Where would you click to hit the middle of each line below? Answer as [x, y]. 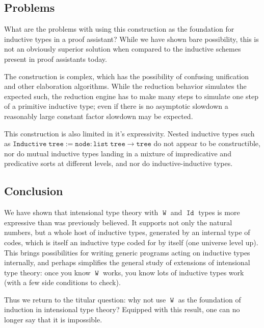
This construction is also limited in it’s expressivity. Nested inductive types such [129, 133]
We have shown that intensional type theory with [81, 212]
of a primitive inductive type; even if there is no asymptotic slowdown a [116, 106]
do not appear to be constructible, [207, 143]
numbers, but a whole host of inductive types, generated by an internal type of [127, 232]
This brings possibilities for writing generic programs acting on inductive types [127, 252]
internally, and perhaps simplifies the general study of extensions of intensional [127, 262]
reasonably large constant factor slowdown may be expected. [99, 116]
